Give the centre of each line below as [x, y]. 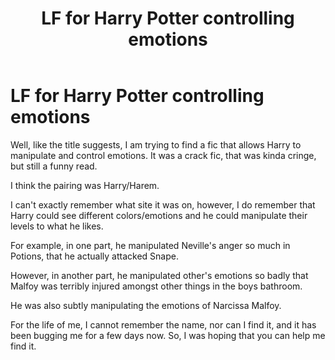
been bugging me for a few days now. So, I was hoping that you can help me [168, 335]
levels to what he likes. [57, 226]
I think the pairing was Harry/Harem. [85, 185]
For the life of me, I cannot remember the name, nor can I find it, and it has [163, 324]
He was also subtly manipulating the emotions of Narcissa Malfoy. [146, 305]
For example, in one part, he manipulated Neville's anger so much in [150, 245]
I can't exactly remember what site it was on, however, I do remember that [163, 204]
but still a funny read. [54, 166]
